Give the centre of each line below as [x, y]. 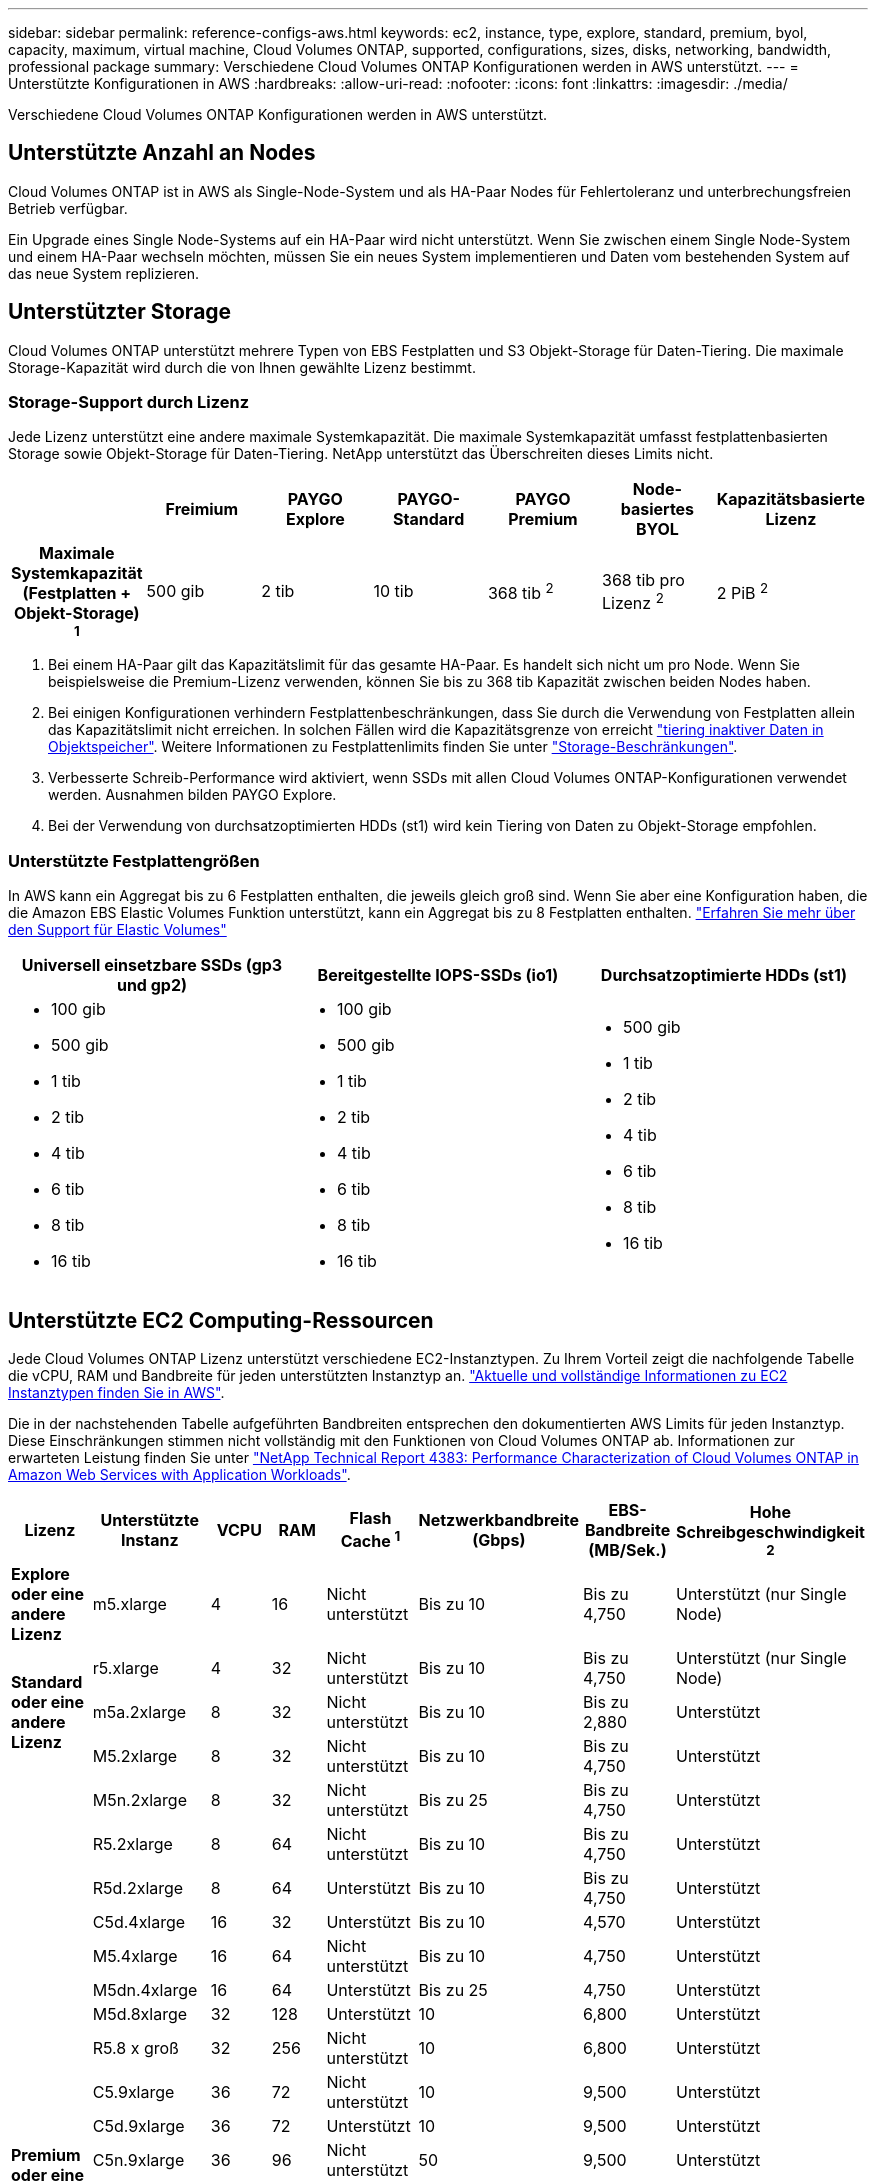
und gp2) [152, 985]
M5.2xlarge [135, 1756]
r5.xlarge [125, 1668]
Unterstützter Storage [120, 312]
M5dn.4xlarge [145, 1990]
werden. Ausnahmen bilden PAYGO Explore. [192, 795]
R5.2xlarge [132, 1844]
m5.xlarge [129, 1604]
